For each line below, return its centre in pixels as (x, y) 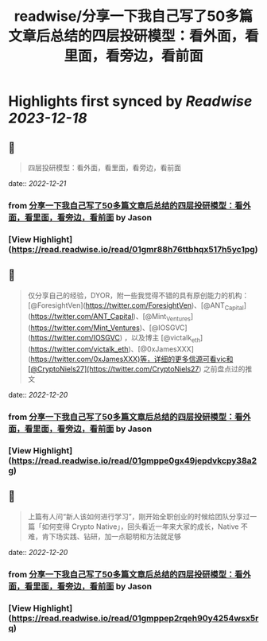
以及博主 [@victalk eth (166, 339)
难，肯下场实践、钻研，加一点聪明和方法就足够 (104, 536)
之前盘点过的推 (228, 369)
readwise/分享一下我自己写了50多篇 (133, 16)
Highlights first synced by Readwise (130, 101)
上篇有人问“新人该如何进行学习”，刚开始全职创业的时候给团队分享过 (139, 516)
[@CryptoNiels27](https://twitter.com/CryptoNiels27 (113, 369)
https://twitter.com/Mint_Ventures (85, 328)
